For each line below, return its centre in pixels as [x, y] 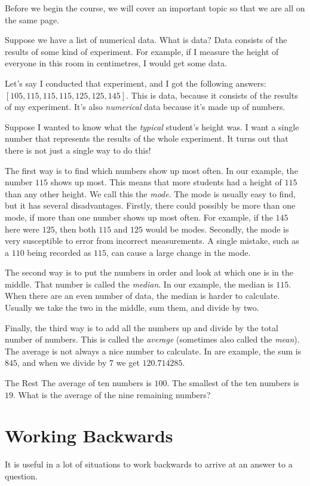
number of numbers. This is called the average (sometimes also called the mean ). [152, 339]
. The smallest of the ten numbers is [233, 383]
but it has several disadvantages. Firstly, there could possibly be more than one [150, 205]
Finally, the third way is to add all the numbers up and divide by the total [142, 327]
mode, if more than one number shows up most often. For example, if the [139, 217]
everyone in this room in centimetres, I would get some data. [116, 63]
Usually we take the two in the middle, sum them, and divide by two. [132, 308]
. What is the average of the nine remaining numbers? [112, 394]
